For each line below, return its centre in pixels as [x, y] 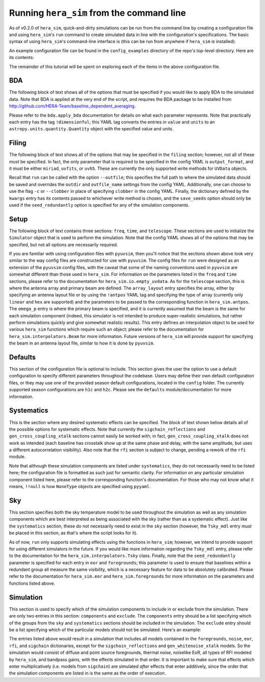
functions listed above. [32, 583]
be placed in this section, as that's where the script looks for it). [73, 533]
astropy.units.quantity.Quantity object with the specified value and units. [91, 129]
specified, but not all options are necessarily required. [64, 245]
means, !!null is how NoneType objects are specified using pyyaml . [80, 487]
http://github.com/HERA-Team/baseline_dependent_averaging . [72, 106]
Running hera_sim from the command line [97, 13]
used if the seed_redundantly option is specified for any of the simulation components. [99, 205]
